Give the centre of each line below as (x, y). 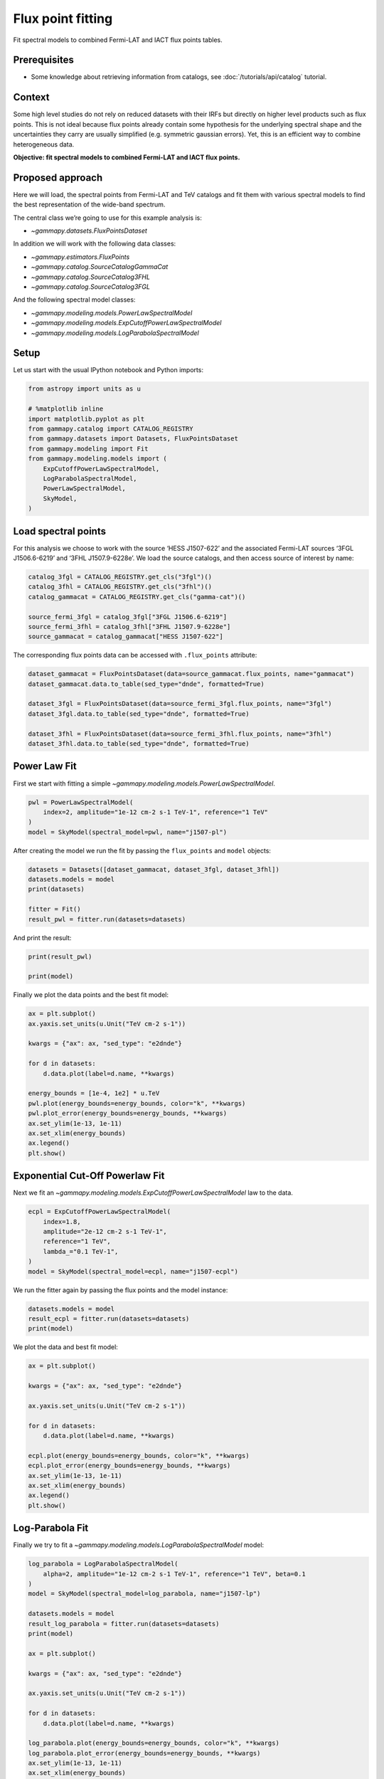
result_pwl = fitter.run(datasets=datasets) (107, 919)
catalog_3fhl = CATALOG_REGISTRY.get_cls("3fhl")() (120, 587)
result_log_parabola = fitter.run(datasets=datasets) (124, 1624)
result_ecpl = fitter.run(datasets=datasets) (109, 1319)
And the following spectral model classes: (74, 300)
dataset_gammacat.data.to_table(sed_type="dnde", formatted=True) (146, 684)
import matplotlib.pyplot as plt (86, 419)
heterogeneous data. (44, 144)
